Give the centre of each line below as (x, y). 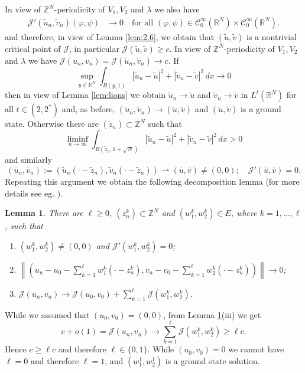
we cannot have (256, 349)
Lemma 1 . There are (44, 213)
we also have (177, 9)
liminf (77, 140)
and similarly (28, 160)
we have (43, 60)
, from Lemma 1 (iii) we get (212, 314)
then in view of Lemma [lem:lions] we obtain (85, 95)
